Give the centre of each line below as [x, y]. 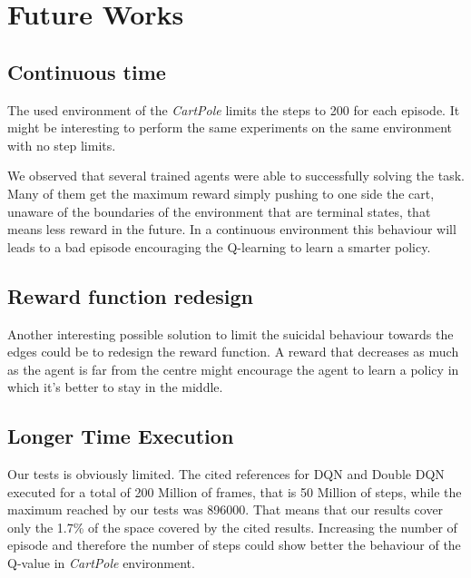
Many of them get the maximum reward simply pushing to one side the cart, [221, 193]
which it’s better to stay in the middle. [115, 387]
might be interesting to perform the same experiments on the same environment [230, 127]
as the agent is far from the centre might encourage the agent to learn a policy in [233, 369]
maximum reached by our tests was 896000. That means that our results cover [226, 509]
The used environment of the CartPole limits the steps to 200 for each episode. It [234, 109]
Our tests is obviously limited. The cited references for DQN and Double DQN [226, 474]
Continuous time [87, 71]
